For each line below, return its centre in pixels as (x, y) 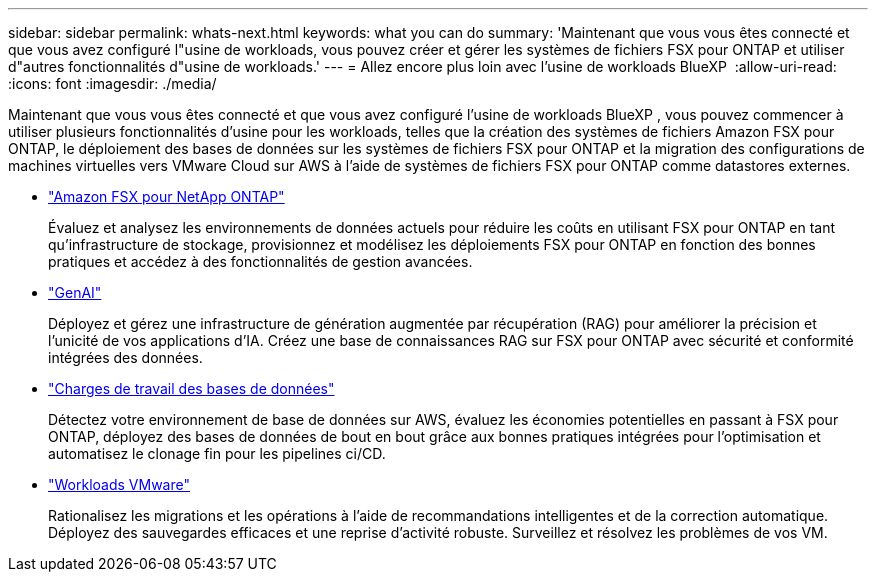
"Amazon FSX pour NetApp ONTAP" (166, 196)
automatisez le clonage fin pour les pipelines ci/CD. (217, 453)
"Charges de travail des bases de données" (191, 388)
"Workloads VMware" (119, 484)
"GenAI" (75, 292)
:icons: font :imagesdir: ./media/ (112, 83)
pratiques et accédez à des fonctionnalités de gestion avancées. (260, 261)
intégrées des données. (125, 357)
